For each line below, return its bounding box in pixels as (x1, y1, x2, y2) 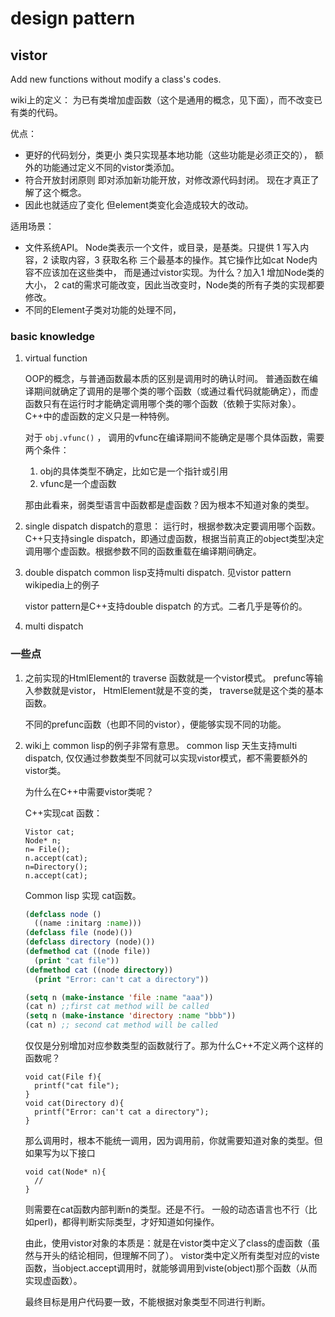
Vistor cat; (24, 827, 75, 837)
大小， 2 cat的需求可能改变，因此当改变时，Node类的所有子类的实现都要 (24, 279, 325, 291)
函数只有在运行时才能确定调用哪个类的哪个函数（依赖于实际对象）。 (24, 398, 302, 410)
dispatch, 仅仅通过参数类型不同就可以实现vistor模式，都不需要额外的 (24, 752, 308, 764)
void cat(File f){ (24, 1072, 102, 1082)
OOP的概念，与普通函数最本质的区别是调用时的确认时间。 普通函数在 (24, 373, 310, 385)
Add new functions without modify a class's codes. (10, 73, 222, 85)
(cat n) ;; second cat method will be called (24, 1020, 218, 1031)
